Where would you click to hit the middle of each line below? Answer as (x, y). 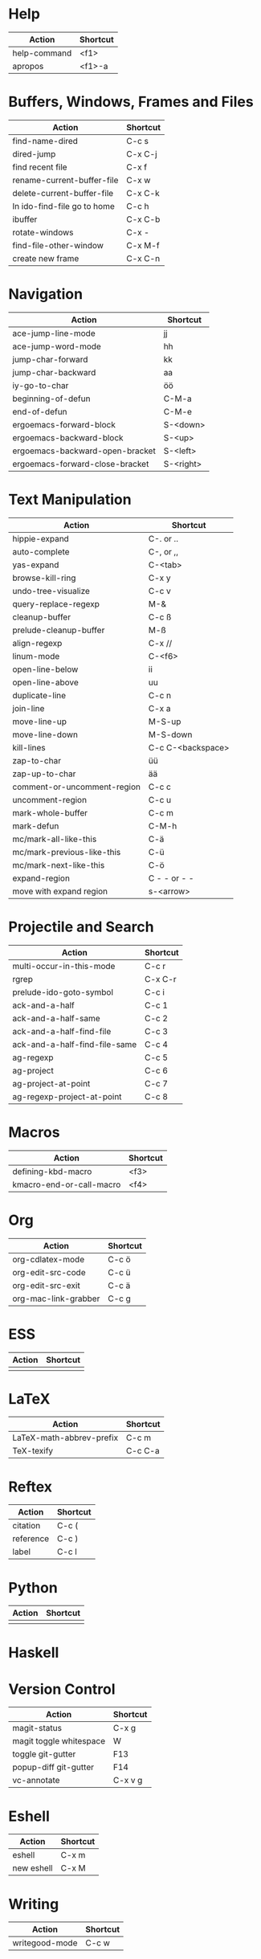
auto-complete (41, 551)
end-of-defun (40, 411)
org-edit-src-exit (46, 1285)
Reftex (31, 1487)
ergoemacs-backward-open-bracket (84, 451)
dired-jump (34, 153)
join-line (29, 708)
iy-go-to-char (41, 385)
